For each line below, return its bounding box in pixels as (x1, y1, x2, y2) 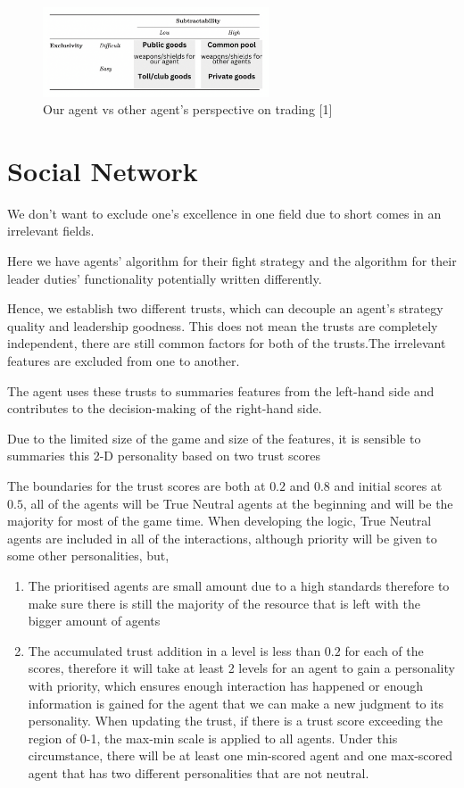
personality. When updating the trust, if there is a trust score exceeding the (28, 711, 443, 730)
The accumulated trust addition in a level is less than (28, 641, 321, 659)
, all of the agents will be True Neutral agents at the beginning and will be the (22, 494, 453, 512)
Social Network (7, 152, 198, 188)
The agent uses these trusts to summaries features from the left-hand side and (7, 381, 435, 400)
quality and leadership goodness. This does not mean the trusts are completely (7, 316, 438, 335)
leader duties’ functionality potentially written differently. (7, 269, 322, 287)
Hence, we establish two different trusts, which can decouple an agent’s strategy (7, 299, 443, 318)
